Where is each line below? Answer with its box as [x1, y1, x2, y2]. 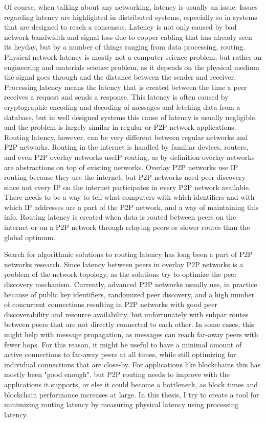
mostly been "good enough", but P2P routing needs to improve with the [4, 369, 230, 380]
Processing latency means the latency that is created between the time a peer [4, 81, 247, 92]
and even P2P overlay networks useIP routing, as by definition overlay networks [4, 151, 255, 162]
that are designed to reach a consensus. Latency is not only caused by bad [4, 21, 237, 32]
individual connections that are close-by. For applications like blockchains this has [4, 359, 261, 369]
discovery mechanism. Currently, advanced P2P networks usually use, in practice [4, 279, 257, 290]
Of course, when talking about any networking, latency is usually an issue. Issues [4, 2, 258, 12]
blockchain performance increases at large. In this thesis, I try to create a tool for [4, 389, 259, 400]
